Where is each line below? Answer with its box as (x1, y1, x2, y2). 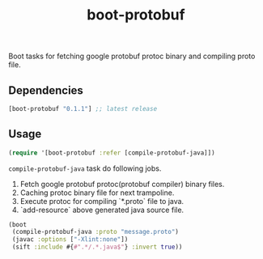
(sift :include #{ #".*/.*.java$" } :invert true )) (11, 243, 183, 252)
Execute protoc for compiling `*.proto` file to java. (19, 196, 185, 206)
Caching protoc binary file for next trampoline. (19, 188, 175, 197)
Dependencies (8, 83, 83, 97)
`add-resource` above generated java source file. (19, 205, 185, 214)
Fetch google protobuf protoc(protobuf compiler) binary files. (19, 179, 225, 189)
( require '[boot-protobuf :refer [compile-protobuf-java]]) (8, 148, 216, 157)
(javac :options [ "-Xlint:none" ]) (11, 236, 129, 244)
